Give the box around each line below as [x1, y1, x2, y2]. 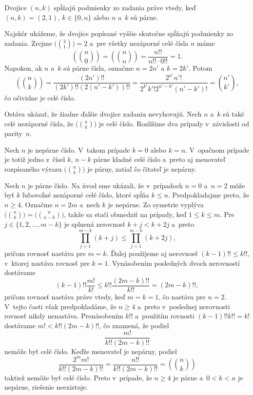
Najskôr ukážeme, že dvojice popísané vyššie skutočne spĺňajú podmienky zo [4, 28, 234, 39]
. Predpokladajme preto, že [168, 190, 249, 200]
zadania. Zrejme [4, 38, 52, 48]
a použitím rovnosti [135, 311, 195, 321]
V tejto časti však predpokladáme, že [4, 301, 117, 311]
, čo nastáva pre [158, 292, 206, 302]
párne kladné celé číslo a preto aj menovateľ [93, 154, 225, 164]
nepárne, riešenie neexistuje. [4, 382, 88, 392]
